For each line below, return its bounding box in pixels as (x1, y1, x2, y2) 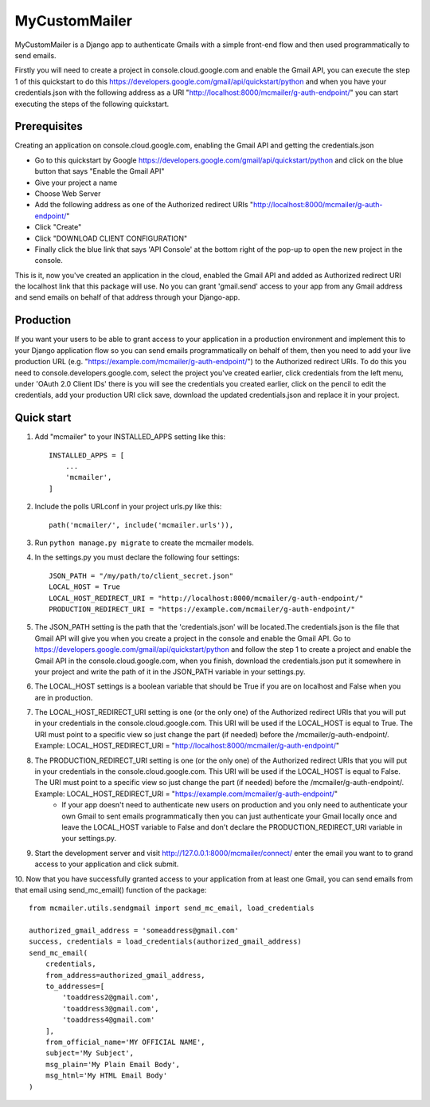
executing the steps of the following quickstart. (14, 99, 170, 108)
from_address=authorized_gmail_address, (45, 971, 206, 979)
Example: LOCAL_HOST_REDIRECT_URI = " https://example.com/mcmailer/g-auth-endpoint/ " (34, 789, 338, 799)
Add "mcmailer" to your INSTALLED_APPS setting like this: (34, 432, 226, 442)
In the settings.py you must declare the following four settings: (34, 552, 240, 562)
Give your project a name (34, 178, 118, 187)
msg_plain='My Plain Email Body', (45, 1060, 181, 1069)
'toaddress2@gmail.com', (62, 993, 159, 1002)
